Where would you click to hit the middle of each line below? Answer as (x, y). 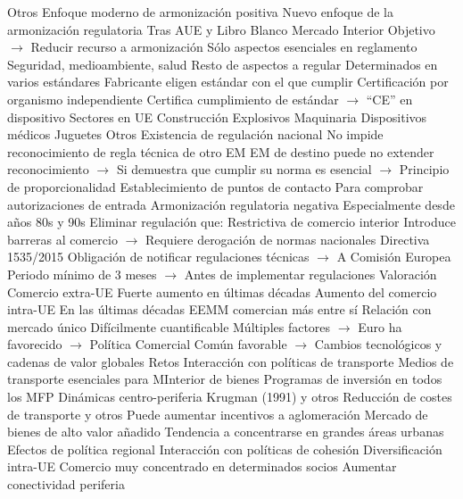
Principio (424, 169)
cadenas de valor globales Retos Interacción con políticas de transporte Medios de (231, 361)
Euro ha (380, 326)
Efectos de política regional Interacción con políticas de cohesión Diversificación (225, 449)
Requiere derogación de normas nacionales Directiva (287, 239)
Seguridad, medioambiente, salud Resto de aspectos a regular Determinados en (223, 64)
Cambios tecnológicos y (378, 344)
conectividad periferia (66, 484)
